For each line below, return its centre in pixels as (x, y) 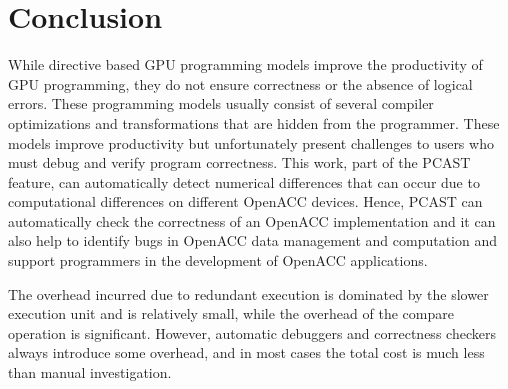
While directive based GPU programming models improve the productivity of (245, 64)
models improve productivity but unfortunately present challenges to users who (251, 142)
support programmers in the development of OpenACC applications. (218, 260)
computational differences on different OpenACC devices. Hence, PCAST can (245, 201)
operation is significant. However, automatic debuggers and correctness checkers (252, 332)
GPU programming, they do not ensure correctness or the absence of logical (240, 83)
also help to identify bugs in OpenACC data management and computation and (253, 240)
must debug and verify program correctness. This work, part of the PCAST (239, 162)
